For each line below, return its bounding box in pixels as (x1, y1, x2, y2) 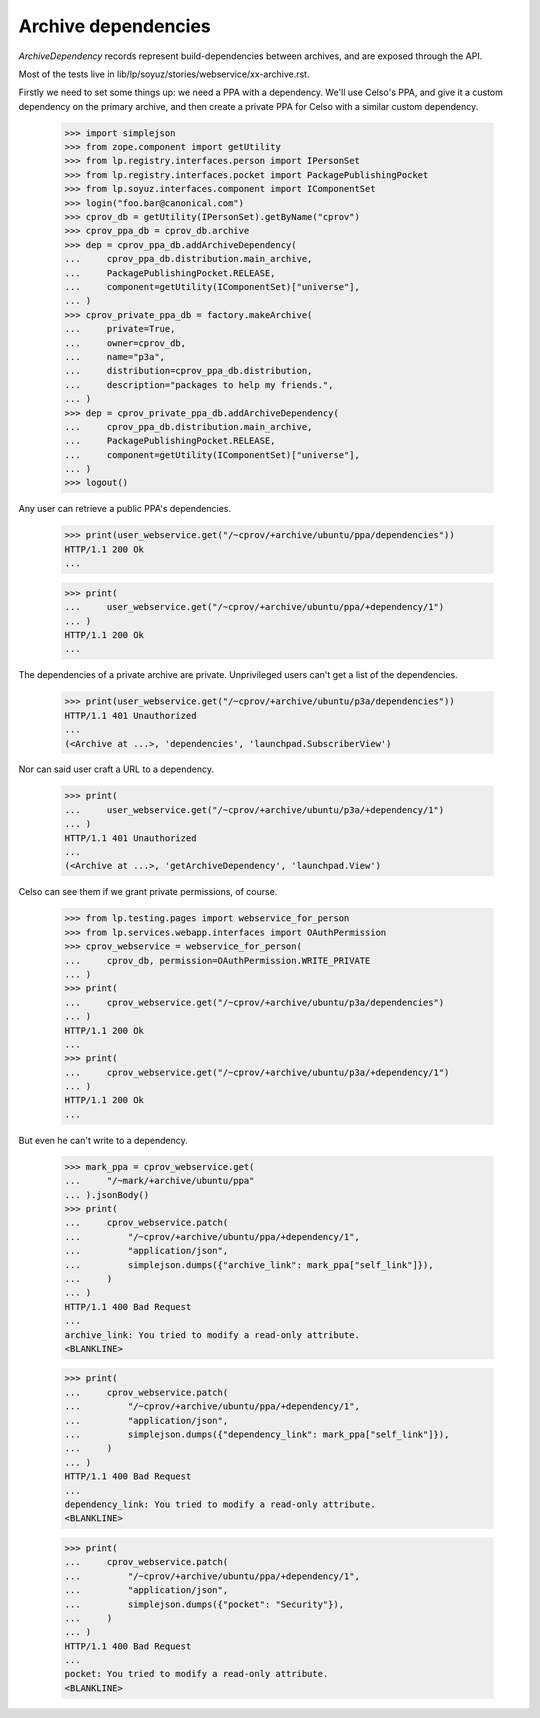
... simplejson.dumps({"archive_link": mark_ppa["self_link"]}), (64, 1259, 434, 1270)
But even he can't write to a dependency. (18, 1134, 189, 1146)
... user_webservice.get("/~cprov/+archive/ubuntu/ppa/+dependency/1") (64, 601, 445, 613)
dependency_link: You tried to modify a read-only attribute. (64, 1499, 376, 1510)
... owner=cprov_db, (64, 337, 187, 349)
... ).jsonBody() (64, 1189, 150, 1200)
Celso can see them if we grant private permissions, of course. (18, 886, 278, 898)
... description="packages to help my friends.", (64, 379, 334, 390)
